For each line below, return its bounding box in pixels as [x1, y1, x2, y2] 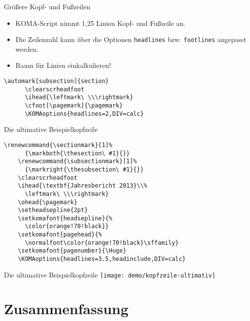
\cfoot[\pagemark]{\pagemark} [24, 102, 123, 109]
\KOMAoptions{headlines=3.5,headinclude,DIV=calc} [18, 256, 186, 263]
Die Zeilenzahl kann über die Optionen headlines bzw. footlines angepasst [15, 34, 247, 44]
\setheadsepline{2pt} [18, 207, 88, 214]
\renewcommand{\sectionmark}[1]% [4, 141, 112, 149]
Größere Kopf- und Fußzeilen [4, 1, 90, 11]
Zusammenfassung [4, 298, 129, 318]
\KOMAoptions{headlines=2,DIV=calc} [24, 110, 144, 117]
